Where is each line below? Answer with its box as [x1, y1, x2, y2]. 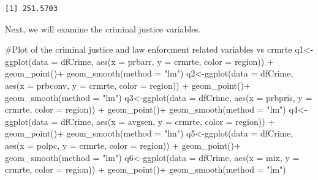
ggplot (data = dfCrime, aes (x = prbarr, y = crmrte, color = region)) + [5, 54, 274, 67]
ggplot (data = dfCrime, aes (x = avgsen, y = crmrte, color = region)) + [5, 114, 275, 127]
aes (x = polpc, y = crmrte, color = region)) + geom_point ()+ [5, 138, 241, 151]
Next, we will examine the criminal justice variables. [5, 22, 201, 35]
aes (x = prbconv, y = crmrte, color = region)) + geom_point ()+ [5, 78, 251, 91]
